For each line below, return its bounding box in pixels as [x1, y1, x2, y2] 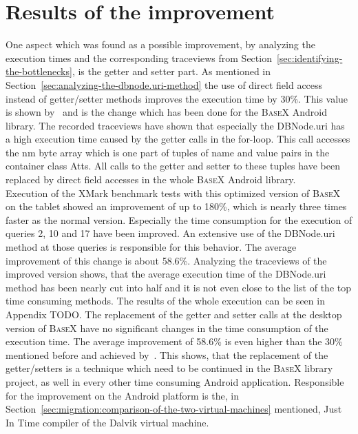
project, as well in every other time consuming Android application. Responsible [6, 374, 344, 389]
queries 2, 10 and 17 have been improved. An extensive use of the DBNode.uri [6, 226, 335, 240]
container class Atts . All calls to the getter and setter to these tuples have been [6, 158, 340, 173]
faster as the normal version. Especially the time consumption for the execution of [6, 212, 352, 227]
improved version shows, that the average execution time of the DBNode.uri [6, 267, 326, 281]
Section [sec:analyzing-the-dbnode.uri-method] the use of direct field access [6, 77, 323, 92]
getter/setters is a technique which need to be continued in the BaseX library [6, 361, 333, 375]
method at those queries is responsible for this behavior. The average [6, 240, 297, 254]
